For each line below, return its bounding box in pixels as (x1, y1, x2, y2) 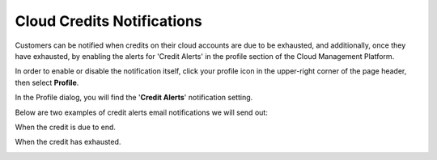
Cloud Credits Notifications (15, 12, 202, 30)
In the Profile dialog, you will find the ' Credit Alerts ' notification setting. (15, 93, 253, 103)
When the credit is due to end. (15, 122, 117, 132)
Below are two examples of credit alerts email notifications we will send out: (15, 107, 269, 117)
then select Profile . (15, 78, 79, 87)
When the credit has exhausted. (15, 137, 121, 147)
